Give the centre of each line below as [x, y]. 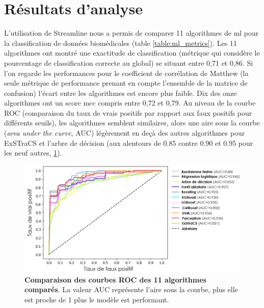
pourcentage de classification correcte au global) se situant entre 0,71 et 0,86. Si [129, 62]
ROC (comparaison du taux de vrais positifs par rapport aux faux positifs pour [128, 112]
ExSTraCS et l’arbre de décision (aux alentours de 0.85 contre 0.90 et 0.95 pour [129, 143]
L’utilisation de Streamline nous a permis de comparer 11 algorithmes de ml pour [131, 33]
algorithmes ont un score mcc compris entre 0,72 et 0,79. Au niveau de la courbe [130, 103]
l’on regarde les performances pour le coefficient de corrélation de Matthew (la [126, 73]
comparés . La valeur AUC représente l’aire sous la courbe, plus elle [131, 289]
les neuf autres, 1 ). [33, 153]
